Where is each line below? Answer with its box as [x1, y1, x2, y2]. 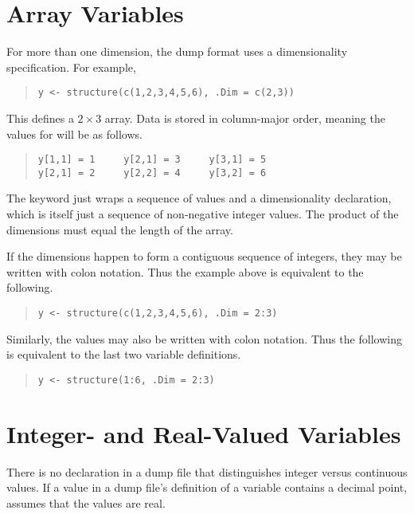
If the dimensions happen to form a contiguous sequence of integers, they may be [6, 248, 402, 265]
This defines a [6, 109, 74, 126]
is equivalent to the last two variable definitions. [6, 346, 241, 363]
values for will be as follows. [6, 125, 143, 142]
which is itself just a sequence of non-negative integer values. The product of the [6, 206, 399, 222]
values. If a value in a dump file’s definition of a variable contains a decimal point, [6, 479, 408, 496]
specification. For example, [6, 58, 136, 75]
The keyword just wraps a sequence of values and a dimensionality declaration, [6, 190, 392, 206]
